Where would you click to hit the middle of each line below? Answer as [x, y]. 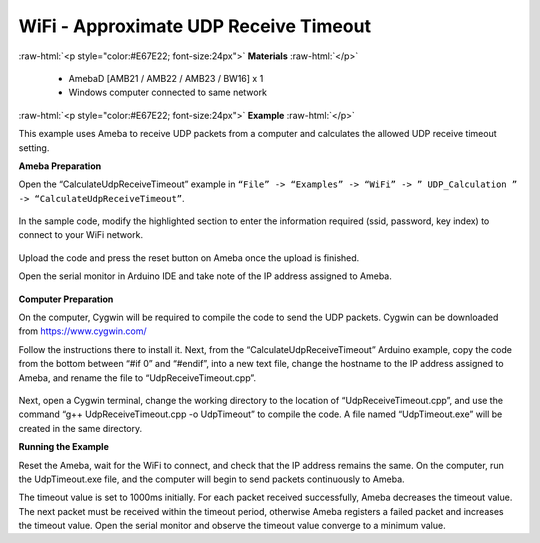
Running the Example [64, 447]
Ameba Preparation [60, 166]
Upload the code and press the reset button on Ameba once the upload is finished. [189, 257]
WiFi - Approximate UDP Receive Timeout [195, 26]
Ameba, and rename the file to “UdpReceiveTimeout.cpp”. [137, 377]
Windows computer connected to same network [167, 92]
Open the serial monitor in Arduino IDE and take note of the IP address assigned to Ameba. [205, 276]
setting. [34, 147]
